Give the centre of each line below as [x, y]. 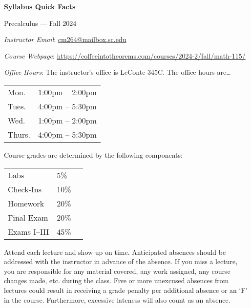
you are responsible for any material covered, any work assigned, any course [117, 271]
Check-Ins [25, 189]
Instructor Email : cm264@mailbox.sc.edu [65, 39]
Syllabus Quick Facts [40, 6]
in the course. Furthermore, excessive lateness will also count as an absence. [117, 299]
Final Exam [28, 217]
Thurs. [19, 134]
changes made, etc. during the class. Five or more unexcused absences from [116, 280]
